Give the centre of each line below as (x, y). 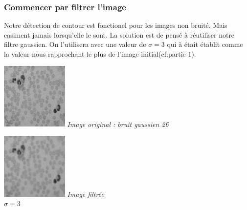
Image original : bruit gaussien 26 (118, 124)
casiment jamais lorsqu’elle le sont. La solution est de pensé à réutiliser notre (119, 34)
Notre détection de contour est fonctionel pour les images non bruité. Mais (116, 25)
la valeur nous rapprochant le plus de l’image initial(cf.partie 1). (100, 54)
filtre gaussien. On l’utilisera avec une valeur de (75, 44)
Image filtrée (86, 194)
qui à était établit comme (205, 44)
